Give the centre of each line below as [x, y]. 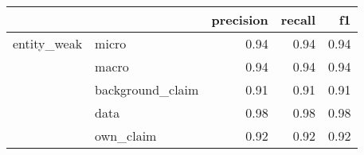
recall [298, 19]
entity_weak [48, 43]
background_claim [147, 89]
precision [240, 19]
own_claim [126, 136]
